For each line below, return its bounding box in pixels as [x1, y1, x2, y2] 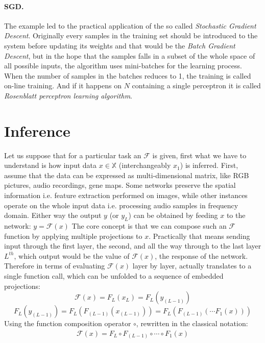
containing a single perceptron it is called [132, 80, 261, 91]
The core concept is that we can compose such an [71, 220, 227, 231]
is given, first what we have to [152, 150, 247, 160]
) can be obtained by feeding [128, 210, 218, 220]
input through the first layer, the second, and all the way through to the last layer [4, 240, 261, 251]
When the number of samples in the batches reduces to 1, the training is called [4, 70, 251, 81]
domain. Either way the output [4, 210, 102, 220]
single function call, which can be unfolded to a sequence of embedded [4, 271, 224, 281]
